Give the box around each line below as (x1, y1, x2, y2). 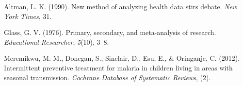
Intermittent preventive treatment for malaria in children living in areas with (4, 62, 233, 72)
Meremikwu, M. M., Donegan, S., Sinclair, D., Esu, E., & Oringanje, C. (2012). (4, 53, 240, 63)
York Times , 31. (4, 11, 52, 21)
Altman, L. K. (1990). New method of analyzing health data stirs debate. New (4, 1, 237, 11)
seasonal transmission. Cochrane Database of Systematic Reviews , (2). (4, 72, 211, 82)
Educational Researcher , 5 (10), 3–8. (4, 36, 109, 47)
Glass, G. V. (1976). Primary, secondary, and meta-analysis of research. (4, 27, 216, 37)
